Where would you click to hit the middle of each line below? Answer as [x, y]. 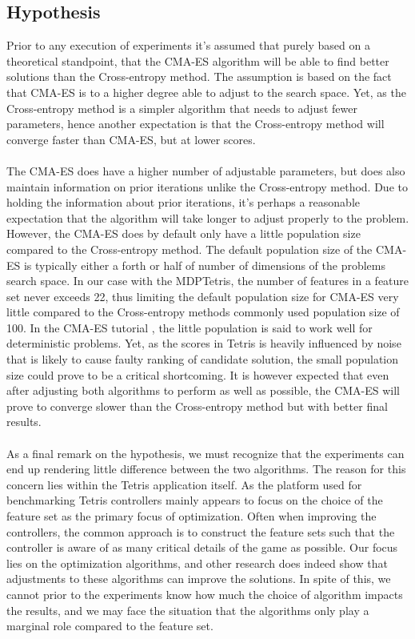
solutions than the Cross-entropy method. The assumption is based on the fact [199, 76]
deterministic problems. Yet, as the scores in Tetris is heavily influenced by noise [204, 343]
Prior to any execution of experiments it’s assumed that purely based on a [188, 45]
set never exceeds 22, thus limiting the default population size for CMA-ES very [203, 296]
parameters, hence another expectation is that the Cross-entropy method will [196, 124]
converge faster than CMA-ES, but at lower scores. [131, 139]
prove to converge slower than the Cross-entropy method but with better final [197, 406]
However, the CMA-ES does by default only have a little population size [184, 233]
